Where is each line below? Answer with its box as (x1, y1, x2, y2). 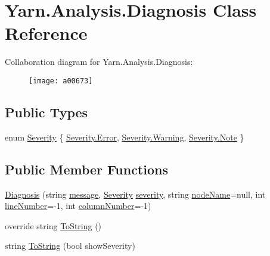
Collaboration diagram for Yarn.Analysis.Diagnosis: (5, 55, 193, 68)
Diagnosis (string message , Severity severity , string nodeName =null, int (5, 188, 266, 200)
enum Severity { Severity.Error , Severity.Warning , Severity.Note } (5, 130, 244, 143)
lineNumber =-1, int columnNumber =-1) (5, 199, 151, 212)
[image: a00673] (29, 76, 93, 85)
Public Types (5, 102, 88, 121)
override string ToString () (5, 219, 102, 232)
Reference (5, 21, 88, 45)
